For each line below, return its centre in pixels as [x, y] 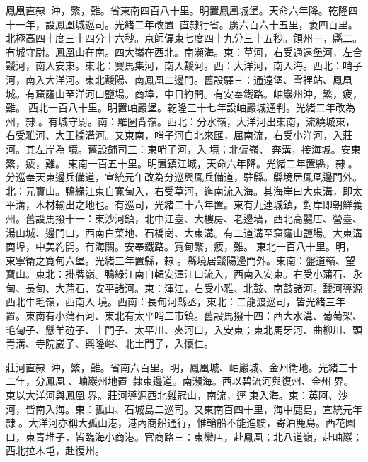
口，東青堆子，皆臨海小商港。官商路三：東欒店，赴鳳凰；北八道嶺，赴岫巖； [184, 436]
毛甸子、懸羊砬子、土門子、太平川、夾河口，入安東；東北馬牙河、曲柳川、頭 [184, 329]
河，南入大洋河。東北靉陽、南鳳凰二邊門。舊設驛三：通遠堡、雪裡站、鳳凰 [179, 79]
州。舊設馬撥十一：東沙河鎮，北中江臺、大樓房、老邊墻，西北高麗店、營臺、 [184, 218]
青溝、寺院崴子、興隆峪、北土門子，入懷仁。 [110, 343]
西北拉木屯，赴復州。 [55, 450]
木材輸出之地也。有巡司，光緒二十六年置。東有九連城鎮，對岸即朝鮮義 [199, 204]
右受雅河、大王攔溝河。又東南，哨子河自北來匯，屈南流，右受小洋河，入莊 [179, 135]
